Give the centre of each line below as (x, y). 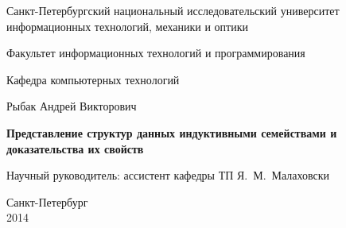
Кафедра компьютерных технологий (93, 79)
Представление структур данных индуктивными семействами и (172, 132)
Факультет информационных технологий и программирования (156, 53)
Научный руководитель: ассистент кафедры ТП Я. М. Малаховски (168, 175)
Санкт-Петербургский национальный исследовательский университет (173, 10)
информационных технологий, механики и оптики (127, 26)
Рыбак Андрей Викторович (72, 106)
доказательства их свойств (75, 148)
